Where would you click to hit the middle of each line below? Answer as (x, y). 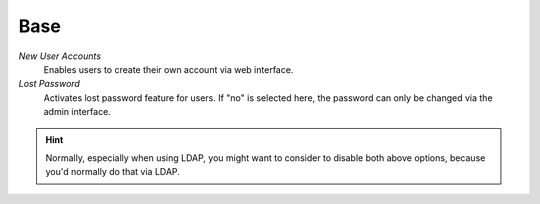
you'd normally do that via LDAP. (112, 172)
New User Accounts (60, 56)
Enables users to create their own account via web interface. (168, 69)
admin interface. (77, 112)
